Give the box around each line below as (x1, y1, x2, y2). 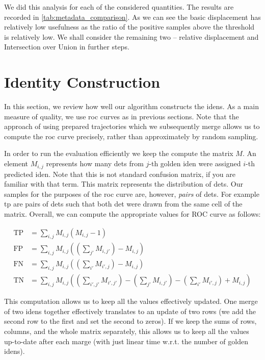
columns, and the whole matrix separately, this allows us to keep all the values (4, 325, 249, 336)
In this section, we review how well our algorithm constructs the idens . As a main (4, 101, 259, 112)
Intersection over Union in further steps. (4, 41, 129, 52)
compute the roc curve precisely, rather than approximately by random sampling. (4, 131, 258, 141)
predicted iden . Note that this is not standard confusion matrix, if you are (4, 168, 235, 179)
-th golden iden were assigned (149, 158, 241, 169)
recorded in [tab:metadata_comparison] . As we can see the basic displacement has (4, 11, 261, 22)
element (4, 158, 29, 169)
